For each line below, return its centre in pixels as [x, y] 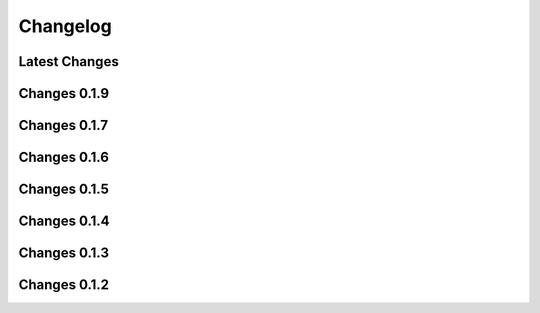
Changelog [65, 26]
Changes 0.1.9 [64, 93]
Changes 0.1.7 [63, 125]
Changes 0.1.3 [64, 253]
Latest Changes [68, 61]
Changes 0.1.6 [64, 157]
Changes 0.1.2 [64, 285]
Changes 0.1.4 [64, 221]
